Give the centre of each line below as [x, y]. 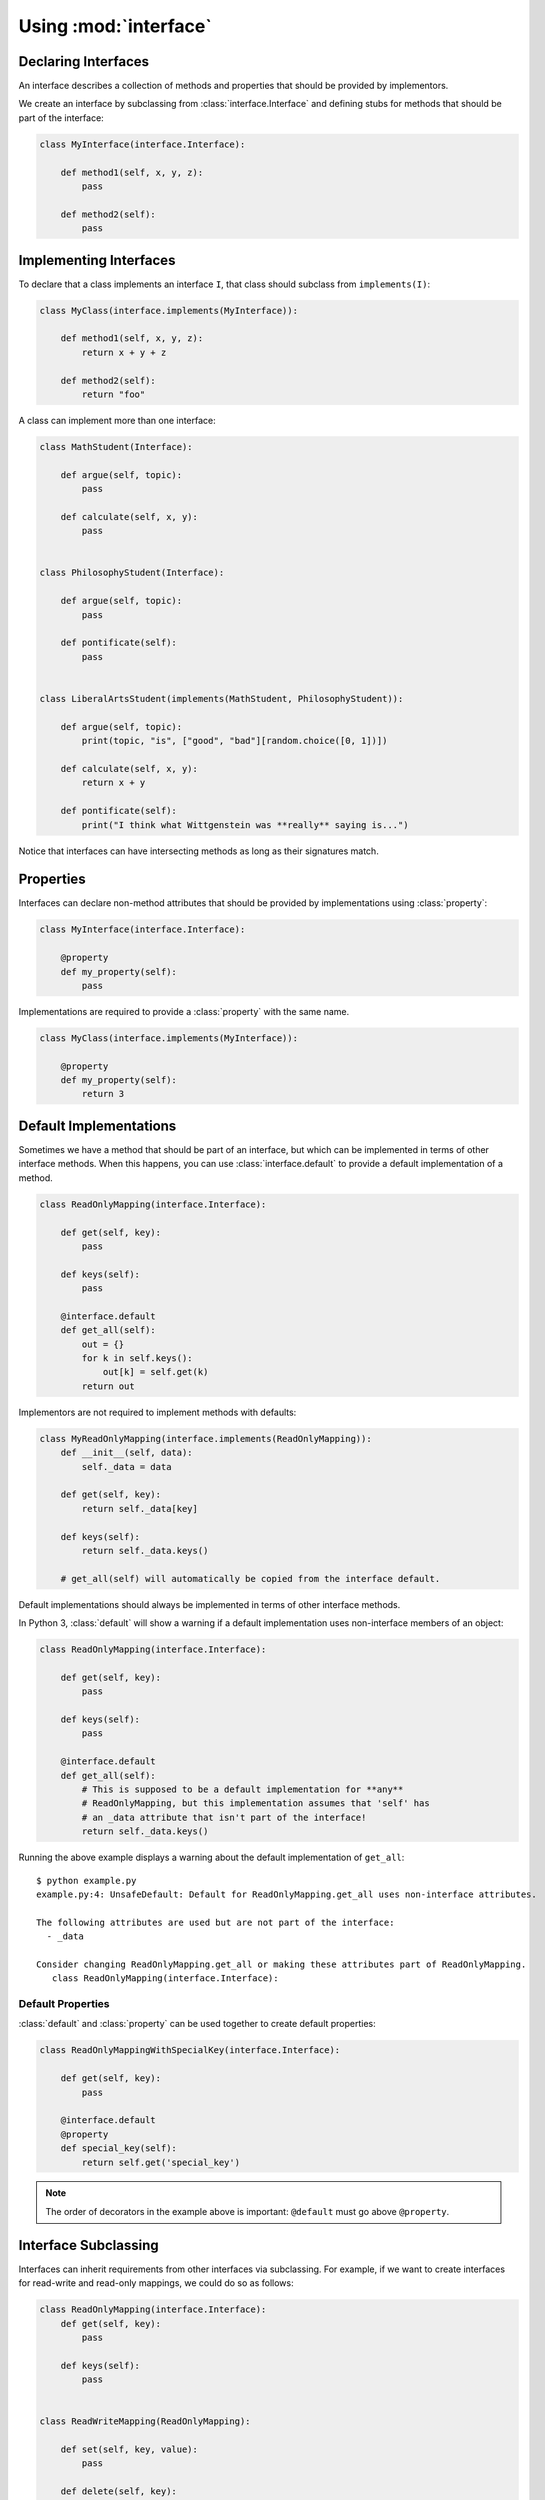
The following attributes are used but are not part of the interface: [215, 1922]
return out [108, 1386]
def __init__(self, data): [127, 1453]
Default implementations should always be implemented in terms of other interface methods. [209, 1604]
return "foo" [113, 394]
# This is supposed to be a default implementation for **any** [242, 1789]
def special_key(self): [118, 2148]
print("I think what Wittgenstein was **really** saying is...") [245, 824]
